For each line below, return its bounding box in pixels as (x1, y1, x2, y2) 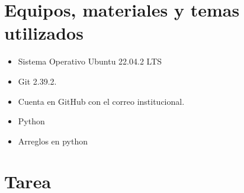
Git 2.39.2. (18, 75, 57, 87)
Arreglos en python (18, 134, 88, 147)
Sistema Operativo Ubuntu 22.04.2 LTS (18, 55, 162, 67)
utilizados (4, 21, 84, 45)
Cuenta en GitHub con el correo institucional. (18, 95, 185, 107)
